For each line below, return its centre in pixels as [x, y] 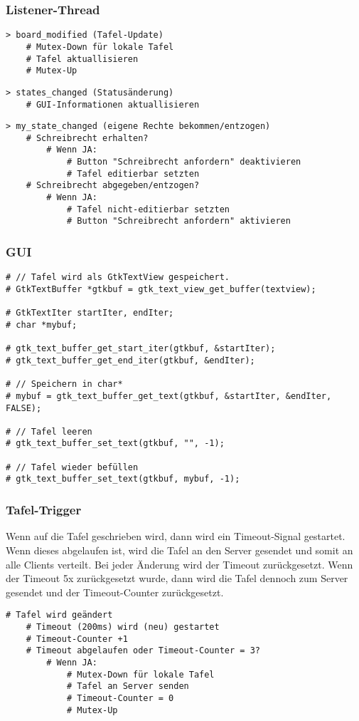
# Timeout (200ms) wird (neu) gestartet [123, 627]
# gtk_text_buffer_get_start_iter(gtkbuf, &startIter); [141, 349]
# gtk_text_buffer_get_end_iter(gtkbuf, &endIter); [130, 360]
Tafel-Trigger [44, 510]
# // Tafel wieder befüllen [72, 467]
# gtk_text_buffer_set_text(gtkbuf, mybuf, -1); [123, 479]
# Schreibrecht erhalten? [87, 138]
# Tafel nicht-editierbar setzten [148, 209]
